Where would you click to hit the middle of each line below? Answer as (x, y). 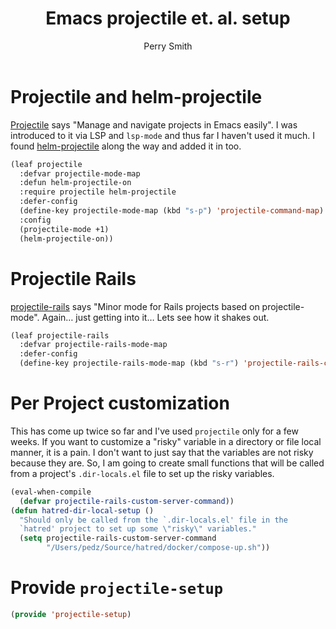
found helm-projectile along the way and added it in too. (126, 146)
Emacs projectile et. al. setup (168, 18)
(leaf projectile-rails (60, 335)
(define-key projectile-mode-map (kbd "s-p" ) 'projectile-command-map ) (172, 211)
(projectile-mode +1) (64, 229)
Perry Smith (168, 46)
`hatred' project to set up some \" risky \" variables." (138, 529)
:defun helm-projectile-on (75, 183)
